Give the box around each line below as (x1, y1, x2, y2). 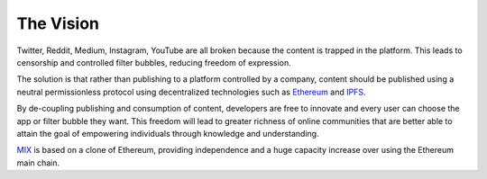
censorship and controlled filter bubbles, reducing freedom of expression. (16, 57, 292, 67)
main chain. (16, 157, 60, 168)
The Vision (16, 13, 99, 33)
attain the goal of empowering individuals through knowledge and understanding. (16, 128, 319, 139)
